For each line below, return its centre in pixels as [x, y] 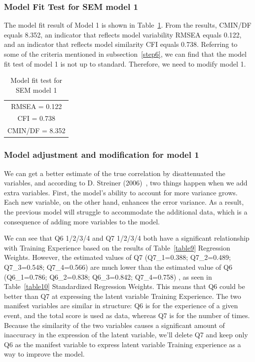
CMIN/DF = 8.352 [36, 130]
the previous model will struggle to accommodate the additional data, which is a [126, 212]
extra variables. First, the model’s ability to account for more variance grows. [121, 192]
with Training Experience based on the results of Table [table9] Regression [117, 247]
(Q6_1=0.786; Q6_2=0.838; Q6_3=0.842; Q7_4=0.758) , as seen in [108, 276]
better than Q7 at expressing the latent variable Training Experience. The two [123, 296]
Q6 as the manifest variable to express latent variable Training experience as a [123, 344]
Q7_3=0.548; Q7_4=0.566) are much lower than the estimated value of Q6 [118, 267]
